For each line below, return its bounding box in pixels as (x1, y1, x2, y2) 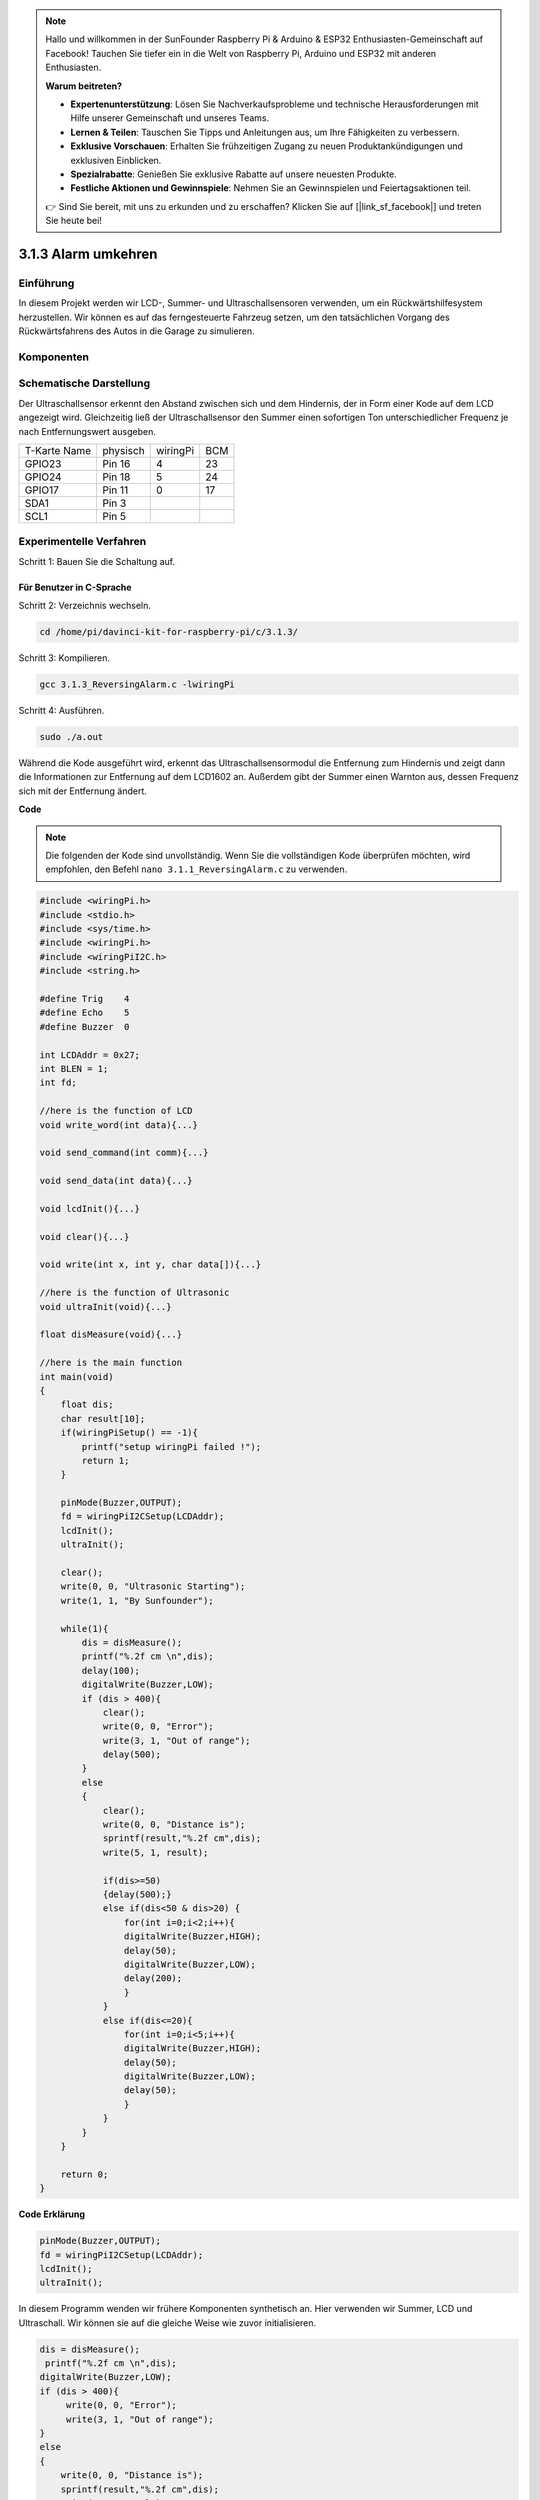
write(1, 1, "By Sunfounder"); (60, 1595, 214, 1606)
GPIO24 (24, 470, 62, 484)
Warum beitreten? (45, 80, 123, 92)
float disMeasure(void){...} (39, 1329, 183, 1340)
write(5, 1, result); (102, 1846, 209, 1858)
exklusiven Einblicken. (70, 154, 162, 166)
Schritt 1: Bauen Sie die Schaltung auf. (18, 555, 175, 567)
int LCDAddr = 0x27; (39, 1049, 140, 1060)
